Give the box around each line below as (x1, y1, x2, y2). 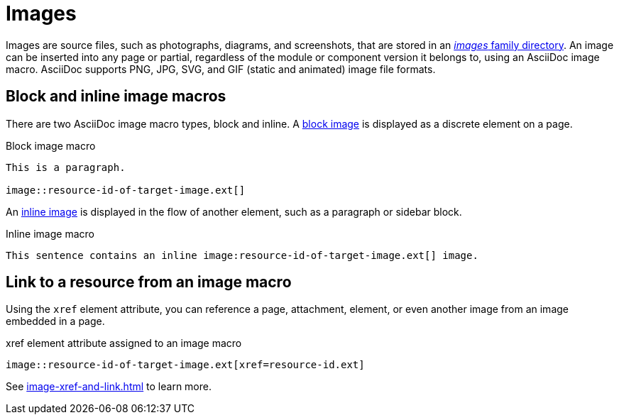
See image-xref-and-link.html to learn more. (6, 380, 212, 393)
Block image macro (6, 139, 96, 152)
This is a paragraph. (6, 161, 126, 173)
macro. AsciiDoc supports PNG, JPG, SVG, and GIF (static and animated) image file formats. (6, 62, 436, 75)
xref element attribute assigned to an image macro (6, 337, 242, 350)
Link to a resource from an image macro (6, 273, 292, 292)
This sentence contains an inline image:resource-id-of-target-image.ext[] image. (6, 249, 478, 261)
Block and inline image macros (6, 87, 226, 106)
